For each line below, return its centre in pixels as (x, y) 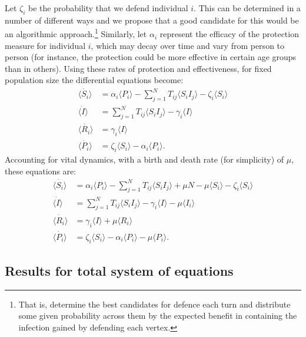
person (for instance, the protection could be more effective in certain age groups (151, 57)
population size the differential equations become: (94, 80)
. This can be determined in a (247, 8)
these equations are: (41, 171)
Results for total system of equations (119, 270)
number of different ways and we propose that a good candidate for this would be (152, 20)
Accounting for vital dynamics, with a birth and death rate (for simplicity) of (144, 159)
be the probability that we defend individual (108, 8)
